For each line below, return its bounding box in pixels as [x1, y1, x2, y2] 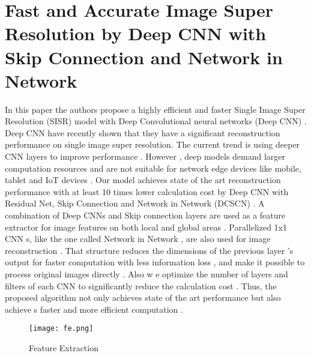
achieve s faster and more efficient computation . [5, 303, 183, 315]
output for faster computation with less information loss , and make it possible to [5, 256, 305, 268]
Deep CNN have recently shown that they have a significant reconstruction [5, 126, 280, 139]
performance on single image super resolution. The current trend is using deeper [5, 138, 300, 151]
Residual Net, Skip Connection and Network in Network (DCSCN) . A [5, 197, 265, 210]
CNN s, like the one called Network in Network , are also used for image [5, 232, 271, 245]
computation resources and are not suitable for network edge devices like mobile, [5, 161, 301, 174]
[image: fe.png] [29, 324, 94, 333]
